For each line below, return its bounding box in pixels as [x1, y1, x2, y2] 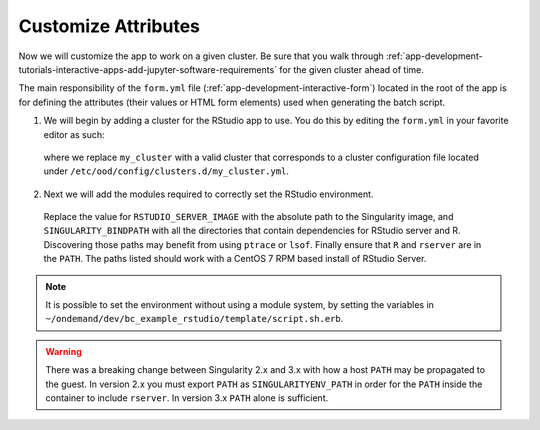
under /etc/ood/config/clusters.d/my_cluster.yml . [43, 165, 290, 177]
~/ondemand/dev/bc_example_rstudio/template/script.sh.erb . [45, 313, 344, 325]
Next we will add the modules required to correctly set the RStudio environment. [43, 188, 374, 200]
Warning [45, 345, 82, 357]
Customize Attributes [18, 15, 200, 37]
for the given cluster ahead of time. [279, 63, 424, 75]
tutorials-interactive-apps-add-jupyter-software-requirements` [18, 63, 278, 75]
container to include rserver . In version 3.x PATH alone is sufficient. [45, 391, 329, 404]
